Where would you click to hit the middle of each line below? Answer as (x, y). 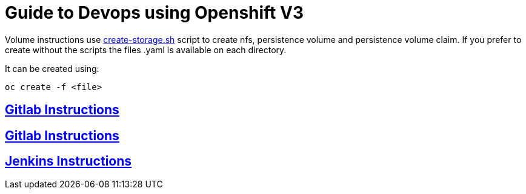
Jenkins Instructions (68, 161)
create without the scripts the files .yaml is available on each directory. (146, 50)
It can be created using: (52, 68)
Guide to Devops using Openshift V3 (154, 13)
